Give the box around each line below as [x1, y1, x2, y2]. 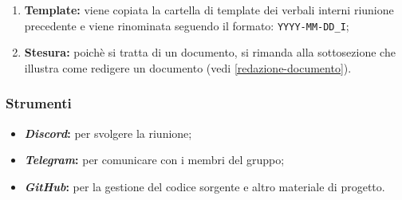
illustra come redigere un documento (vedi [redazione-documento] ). [24, 59, 352, 76]
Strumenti [6, 93, 72, 113]
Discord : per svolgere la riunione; [24, 124, 192, 141]
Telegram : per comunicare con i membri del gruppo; [24, 151, 285, 168]
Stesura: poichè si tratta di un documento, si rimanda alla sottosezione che [24, 44, 396, 61]
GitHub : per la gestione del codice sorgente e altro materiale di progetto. [24, 178, 385, 194]
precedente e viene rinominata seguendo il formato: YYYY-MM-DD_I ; [24, 17, 349, 33]
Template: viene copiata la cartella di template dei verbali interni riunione [24, 2, 394, 18]
